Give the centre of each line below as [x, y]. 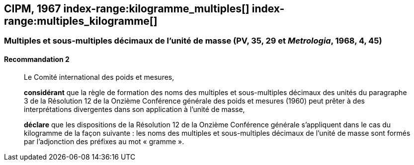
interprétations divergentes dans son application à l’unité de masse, [134, 109]
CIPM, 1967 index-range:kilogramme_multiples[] [127, 9]
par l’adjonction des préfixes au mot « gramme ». [104, 141]
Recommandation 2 [37, 59]
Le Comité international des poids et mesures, [99, 77]
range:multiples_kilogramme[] [81, 21]
